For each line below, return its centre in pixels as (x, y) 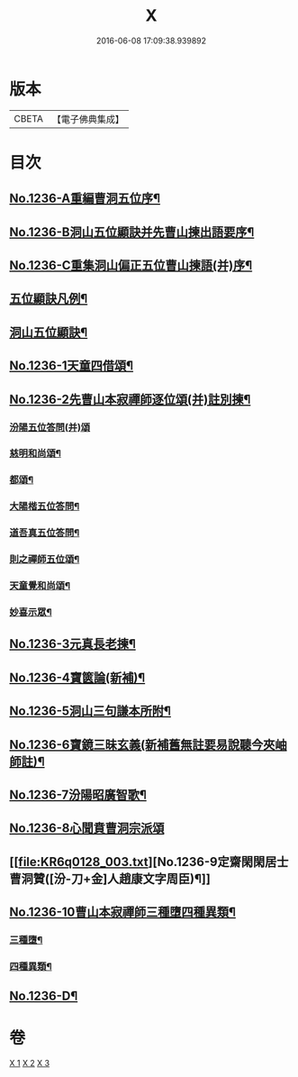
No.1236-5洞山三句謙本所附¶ (90, 712)
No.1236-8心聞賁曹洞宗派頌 (87, 829)
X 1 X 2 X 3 (30, 1063)
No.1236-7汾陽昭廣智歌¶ (78, 794)
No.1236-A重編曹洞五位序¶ (85, 199)
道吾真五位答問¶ (45, 533)
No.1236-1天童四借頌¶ (71, 366)
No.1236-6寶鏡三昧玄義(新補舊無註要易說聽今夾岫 (148, 744)
